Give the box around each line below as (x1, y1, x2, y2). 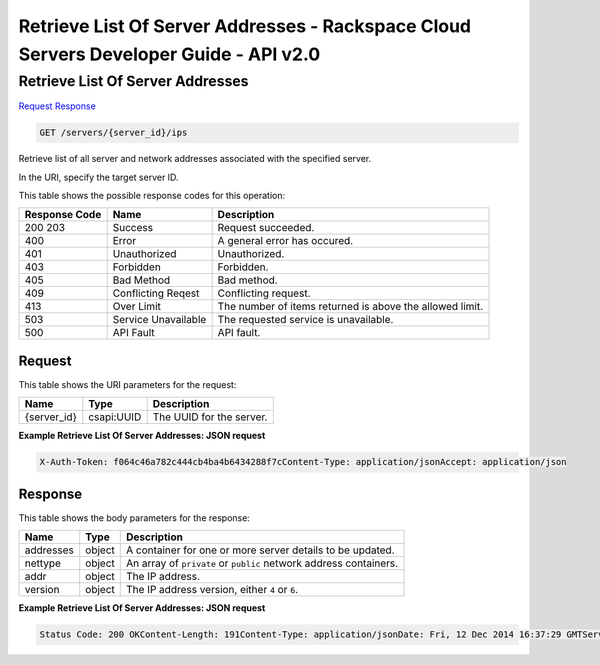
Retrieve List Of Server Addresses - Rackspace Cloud (18, 15, 472, 37)
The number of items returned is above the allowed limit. (217, 300, 484, 314)
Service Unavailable (112, 313, 207, 327)
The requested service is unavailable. (217, 313, 394, 327)
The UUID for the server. (152, 410, 268, 424)
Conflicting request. (217, 286, 311, 300)
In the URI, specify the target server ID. (18, 171, 179, 183)
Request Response (18, 100, 97, 112)
